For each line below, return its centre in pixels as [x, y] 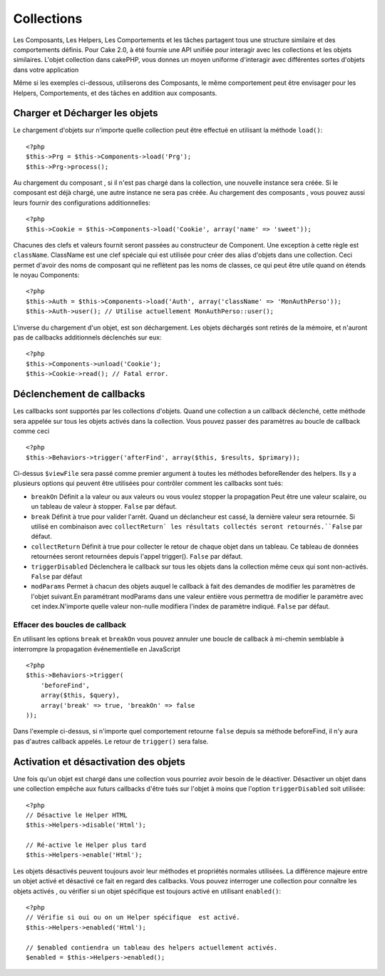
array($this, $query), [80, 695]
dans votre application [46, 70]
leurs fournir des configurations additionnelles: [82, 203]
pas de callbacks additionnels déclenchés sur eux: [87, 337]
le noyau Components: [46, 275]
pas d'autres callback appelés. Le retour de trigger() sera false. [111, 741]
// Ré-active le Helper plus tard [86, 845]
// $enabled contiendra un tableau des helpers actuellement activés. [152, 947]
